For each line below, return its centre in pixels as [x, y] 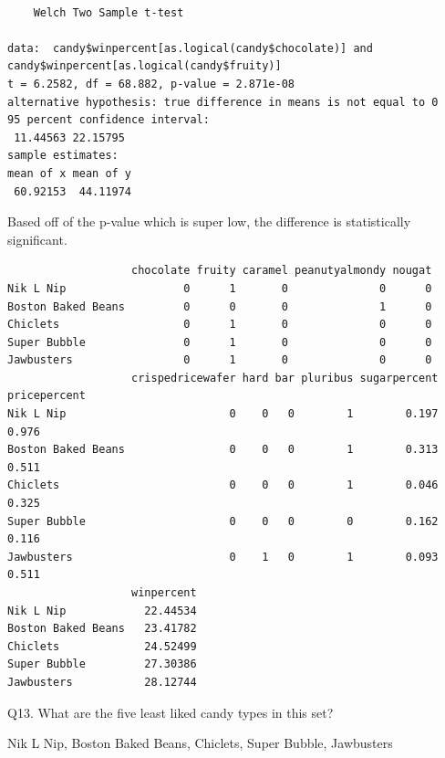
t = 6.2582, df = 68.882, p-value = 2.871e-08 [151, 84]
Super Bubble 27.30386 [102, 664]
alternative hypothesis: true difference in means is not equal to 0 [223, 102]
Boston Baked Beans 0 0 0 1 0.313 [223, 450]
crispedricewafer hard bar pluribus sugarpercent [285, 378]
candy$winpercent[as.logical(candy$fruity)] [145, 66]
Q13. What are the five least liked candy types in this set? [171, 712]
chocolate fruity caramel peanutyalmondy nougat [282, 271]
